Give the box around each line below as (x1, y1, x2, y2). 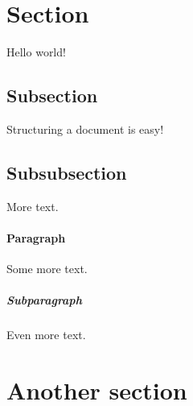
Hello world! (6, 43, 66, 60)
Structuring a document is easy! (6, 120, 164, 137)
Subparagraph (6, 292, 82, 309)
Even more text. (6, 326, 86, 343)
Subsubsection (6, 159, 127, 184)
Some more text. (6, 260, 88, 277)
